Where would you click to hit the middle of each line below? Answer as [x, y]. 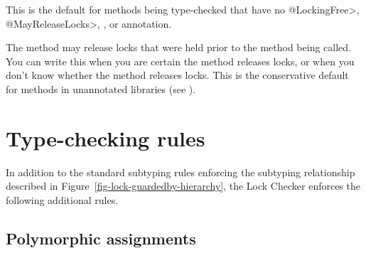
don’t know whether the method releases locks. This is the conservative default [177, 75]
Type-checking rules [106, 138]
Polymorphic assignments [101, 238]
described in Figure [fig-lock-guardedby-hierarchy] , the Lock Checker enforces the [183, 186]
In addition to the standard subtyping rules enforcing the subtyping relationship [181, 172]
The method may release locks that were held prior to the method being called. [178, 47]
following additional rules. [62, 199]
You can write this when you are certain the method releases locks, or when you [180, 61]
